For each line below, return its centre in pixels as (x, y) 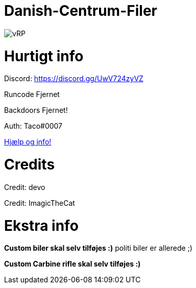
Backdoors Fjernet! (36, 110)
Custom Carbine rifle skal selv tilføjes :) (72, 264)
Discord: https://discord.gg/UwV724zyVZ (74, 79)
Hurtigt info (44, 56)
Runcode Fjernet (32, 94)
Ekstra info (41, 225)
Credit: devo (25, 187)
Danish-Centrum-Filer (81, 11)
